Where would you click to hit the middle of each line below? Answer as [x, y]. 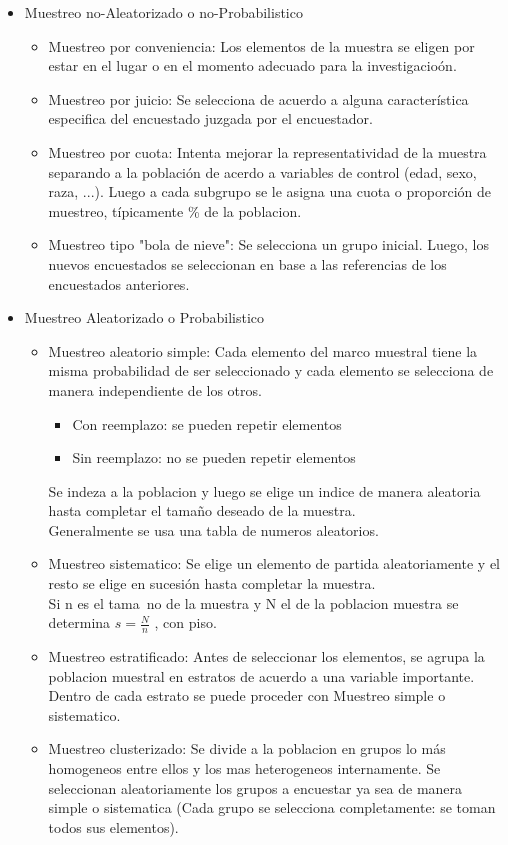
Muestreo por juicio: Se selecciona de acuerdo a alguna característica [258, 98]
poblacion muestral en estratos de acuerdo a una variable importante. [261, 675]
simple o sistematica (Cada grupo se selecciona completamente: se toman [272, 807]
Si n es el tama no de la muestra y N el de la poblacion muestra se [253, 602]
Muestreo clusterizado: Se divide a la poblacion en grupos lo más [247, 748]
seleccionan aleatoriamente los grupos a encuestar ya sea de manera [255, 787]
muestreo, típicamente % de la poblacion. [175, 210]
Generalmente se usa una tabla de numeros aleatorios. [213, 529]
